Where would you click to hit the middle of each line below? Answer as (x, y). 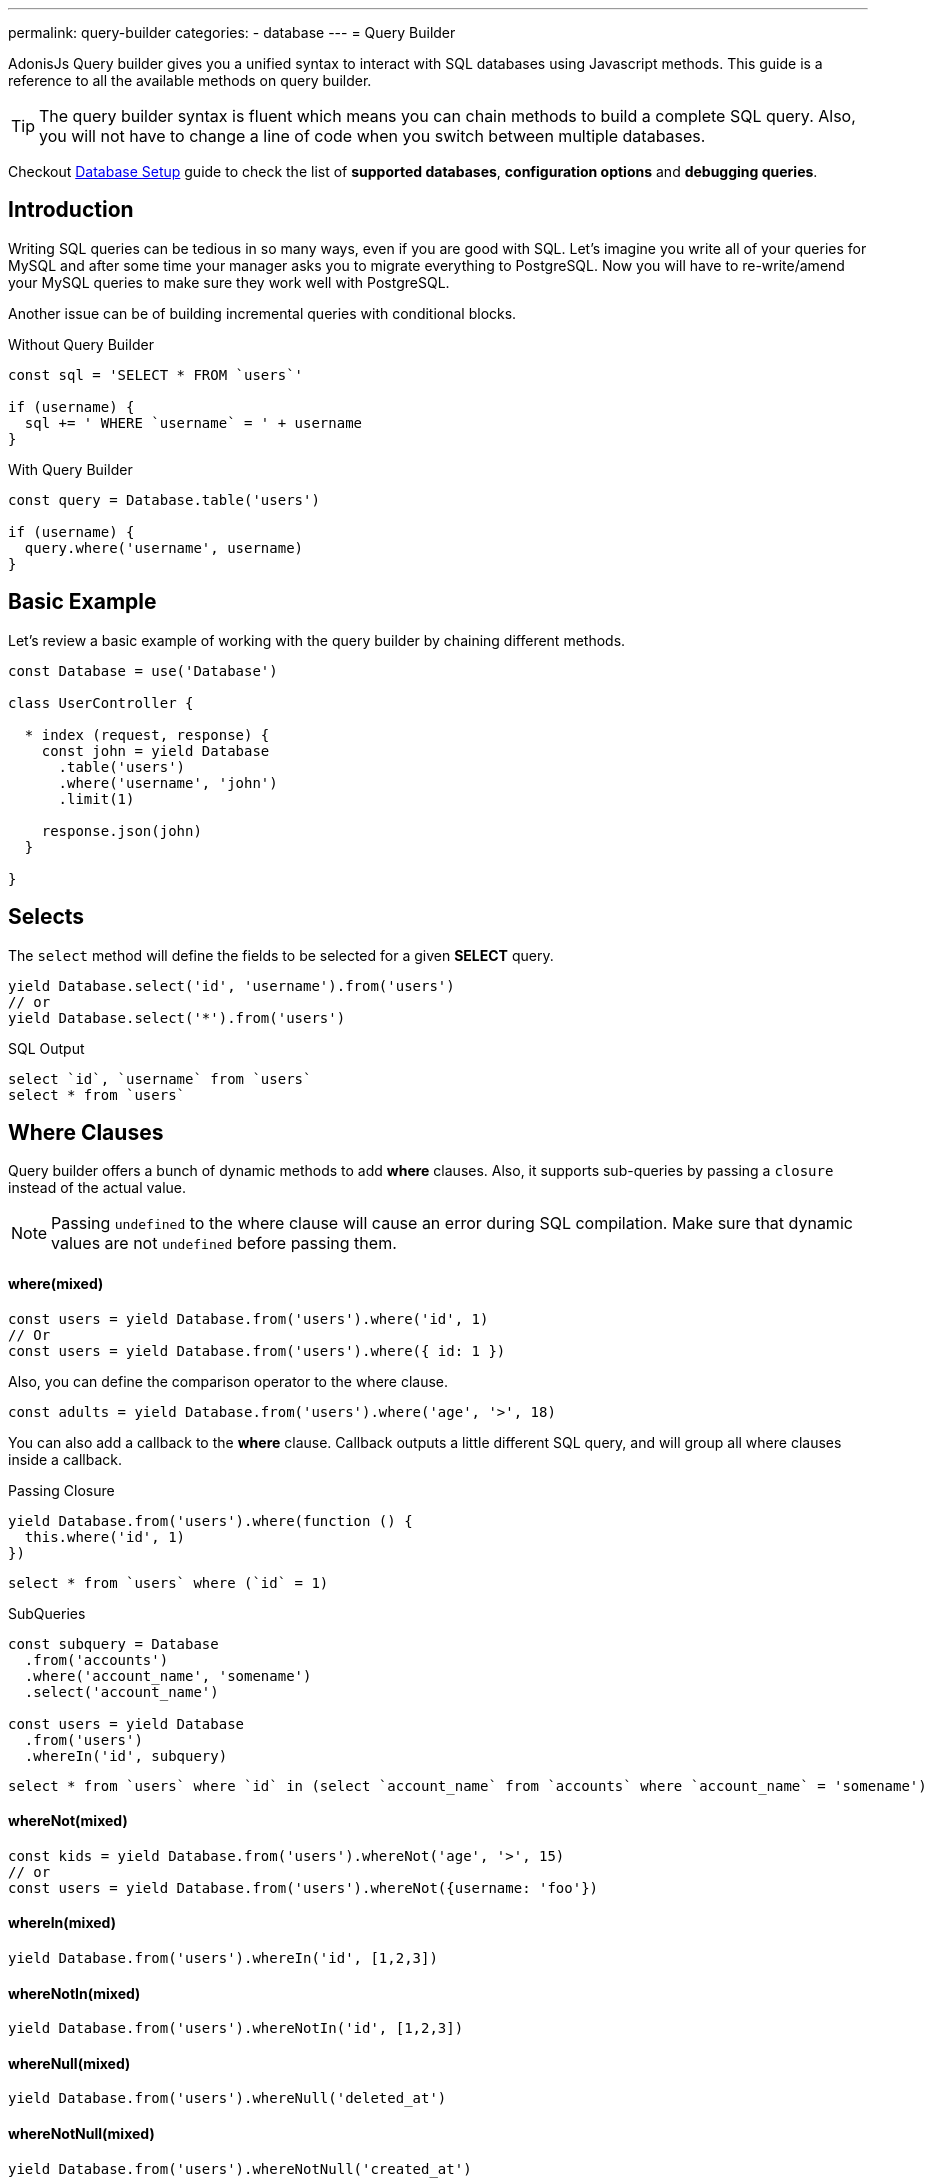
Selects (46, 917)
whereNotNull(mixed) (81, 2134)
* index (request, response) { (147, 734)
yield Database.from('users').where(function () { (210, 1520)
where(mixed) (56, 1283)
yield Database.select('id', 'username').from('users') (231, 985)
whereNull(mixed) (69, 2063)
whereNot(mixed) (68, 1821)
